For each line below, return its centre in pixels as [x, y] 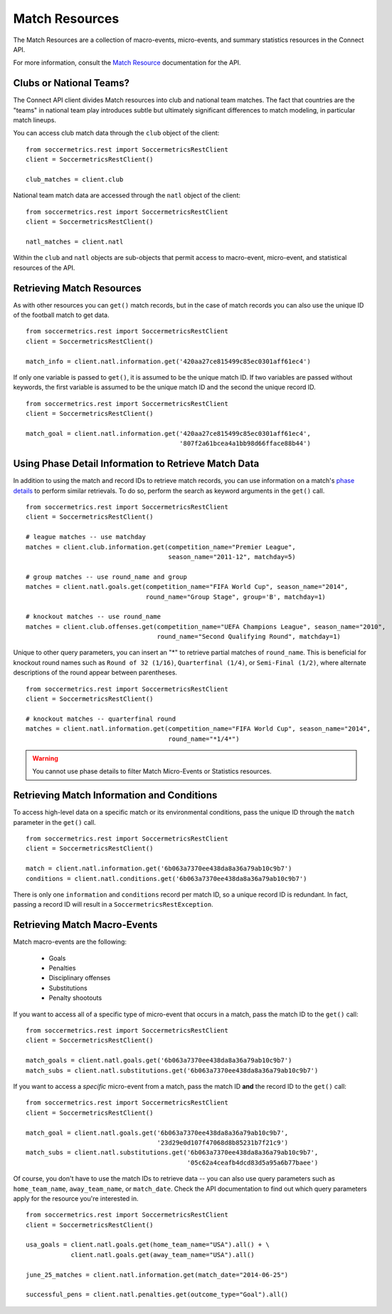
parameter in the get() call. [54, 822]
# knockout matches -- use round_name [94, 617]
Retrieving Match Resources [77, 288]
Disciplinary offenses [80, 978]
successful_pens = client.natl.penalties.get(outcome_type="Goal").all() [157, 1295]
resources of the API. [44, 268]
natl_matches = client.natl [75, 241]
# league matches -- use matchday [86, 537]
